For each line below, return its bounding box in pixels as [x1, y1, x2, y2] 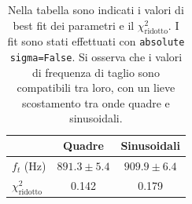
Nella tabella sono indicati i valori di [8, 2, 184, 17]
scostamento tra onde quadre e [22, 94, 170, 111]
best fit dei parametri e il [13, 16, 135, 33]
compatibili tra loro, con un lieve [17, 79, 175, 96]
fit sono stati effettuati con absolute [7, 33, 185, 49]
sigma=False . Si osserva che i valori [9, 49, 183, 65]
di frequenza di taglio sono [31, 64, 160, 80]
